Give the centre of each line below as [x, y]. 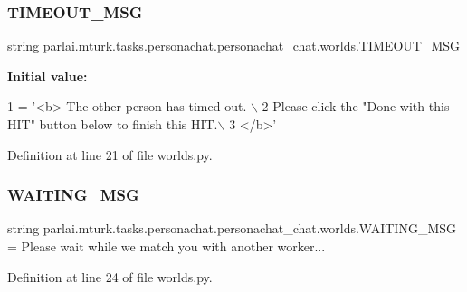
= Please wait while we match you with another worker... [167, 246]
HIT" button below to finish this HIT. [113, 124]
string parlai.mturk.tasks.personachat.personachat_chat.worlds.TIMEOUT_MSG [234, 46]
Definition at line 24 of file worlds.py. [110, 276]
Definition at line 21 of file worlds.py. [110, 154]
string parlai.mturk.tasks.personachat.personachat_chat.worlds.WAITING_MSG [232, 228]
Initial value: [48, 75]
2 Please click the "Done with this [356, 106]
